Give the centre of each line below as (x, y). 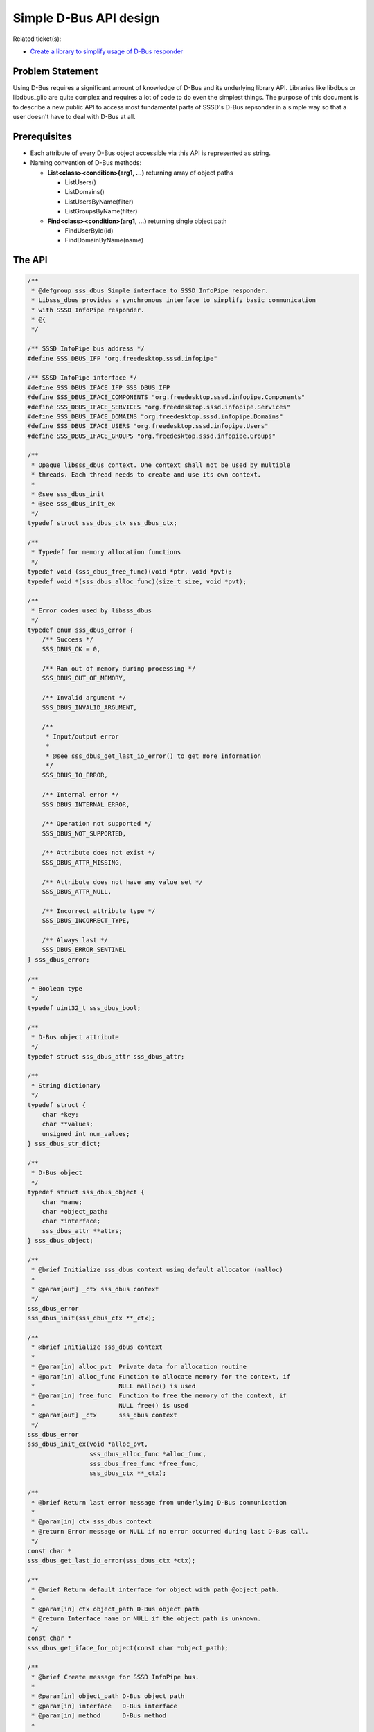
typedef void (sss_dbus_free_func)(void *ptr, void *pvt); (130, 572)
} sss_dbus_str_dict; (64, 1144)
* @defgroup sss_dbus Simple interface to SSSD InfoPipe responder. (150, 290)
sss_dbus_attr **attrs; (82, 1231)
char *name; (62, 1202)
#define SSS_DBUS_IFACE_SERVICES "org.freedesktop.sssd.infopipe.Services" (159, 407)
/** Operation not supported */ (97, 824)
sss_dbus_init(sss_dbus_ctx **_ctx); (91, 1318)
